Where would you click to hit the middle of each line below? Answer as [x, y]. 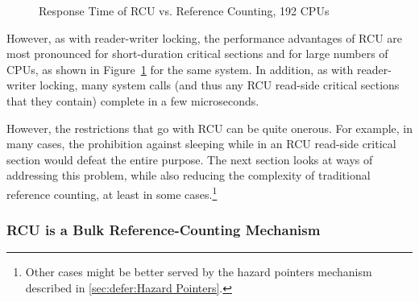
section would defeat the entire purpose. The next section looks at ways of [190, 159]
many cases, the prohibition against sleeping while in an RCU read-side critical [201, 144]
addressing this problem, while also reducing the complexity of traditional [189, 175]
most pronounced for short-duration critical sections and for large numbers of [197, 54]
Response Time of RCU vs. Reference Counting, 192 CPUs [184, 10]
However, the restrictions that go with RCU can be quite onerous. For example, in [210, 128]
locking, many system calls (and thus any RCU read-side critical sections [220, 85]
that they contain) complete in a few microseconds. [133, 100]
